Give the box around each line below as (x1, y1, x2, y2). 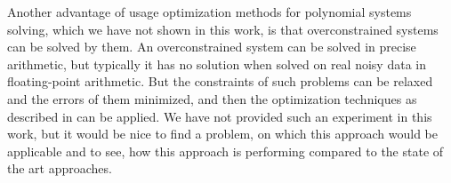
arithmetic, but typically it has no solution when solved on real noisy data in (7, 54, 426, 73)
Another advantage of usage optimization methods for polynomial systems (7, 3, 412, 20)
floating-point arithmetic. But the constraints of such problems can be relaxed (7, 72, 433, 91)
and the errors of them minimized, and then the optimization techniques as (7, 89, 417, 107)
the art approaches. (7, 159, 112, 178)
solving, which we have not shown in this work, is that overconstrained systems (7, 20, 439, 38)
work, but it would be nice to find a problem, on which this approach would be (7, 124, 439, 143)
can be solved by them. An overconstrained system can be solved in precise (7, 37, 416, 56)
